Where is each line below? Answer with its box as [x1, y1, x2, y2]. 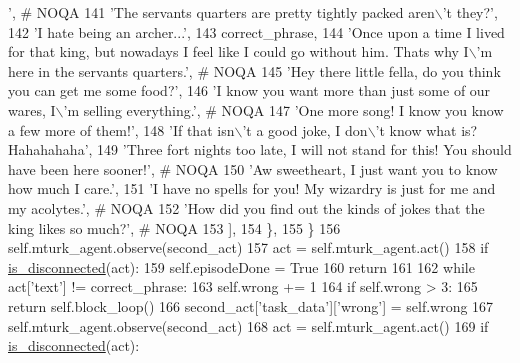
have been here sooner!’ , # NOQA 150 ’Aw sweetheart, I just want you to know [8, 158, 498, 179]
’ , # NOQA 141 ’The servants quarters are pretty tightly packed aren [8, 2, 435, 22]
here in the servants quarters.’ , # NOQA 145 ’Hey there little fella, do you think [8, 60, 501, 81]
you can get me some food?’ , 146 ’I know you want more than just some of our [8, 80, 491, 101]
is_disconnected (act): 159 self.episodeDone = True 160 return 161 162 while [8, 256, 475, 277]
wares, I [8, 99, 56, 120]
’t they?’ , [442, 2, 498, 22]
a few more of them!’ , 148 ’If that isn [8, 119, 235, 140]
